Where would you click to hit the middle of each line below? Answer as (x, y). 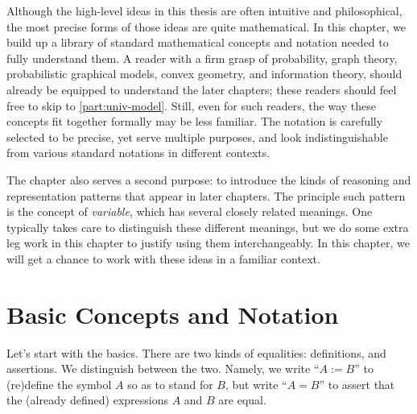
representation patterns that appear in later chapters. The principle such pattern (206, 195)
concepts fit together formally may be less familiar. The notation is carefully (195, 121)
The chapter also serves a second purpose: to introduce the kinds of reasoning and (209, 179)
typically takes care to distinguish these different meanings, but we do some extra (208, 227)
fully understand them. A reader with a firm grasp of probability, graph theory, (202, 58)
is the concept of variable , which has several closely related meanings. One (190, 211)
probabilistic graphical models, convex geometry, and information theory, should (204, 74)
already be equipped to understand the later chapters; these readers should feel (202, 89)
